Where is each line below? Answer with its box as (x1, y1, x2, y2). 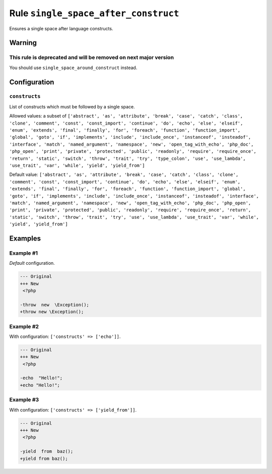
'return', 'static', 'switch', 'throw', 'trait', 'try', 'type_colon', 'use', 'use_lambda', (9, 155, 246, 161)
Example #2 (9, 323, 39, 330)
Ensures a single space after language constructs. (9, 25, 113, 31)
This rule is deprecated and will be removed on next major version (9, 54, 174, 61)
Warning (9, 38, 37, 47)
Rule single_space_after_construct (9, 8, 179, 19)
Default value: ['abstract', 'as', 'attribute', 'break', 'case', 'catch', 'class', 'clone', (9, 171, 239, 177)
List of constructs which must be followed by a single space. (9, 103, 135, 109)
